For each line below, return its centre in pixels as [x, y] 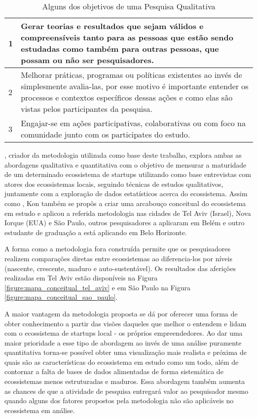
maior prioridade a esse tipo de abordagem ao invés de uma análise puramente [123, 342]
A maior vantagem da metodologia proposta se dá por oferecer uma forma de [121, 313]
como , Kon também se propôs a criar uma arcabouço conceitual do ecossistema [125, 203]
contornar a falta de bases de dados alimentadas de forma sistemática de [114, 371]
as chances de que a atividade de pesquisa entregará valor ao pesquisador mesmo [127, 391]
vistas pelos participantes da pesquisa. [87, 109]
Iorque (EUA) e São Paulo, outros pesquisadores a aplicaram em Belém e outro [125, 223]
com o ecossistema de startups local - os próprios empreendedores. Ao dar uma [124, 333]
